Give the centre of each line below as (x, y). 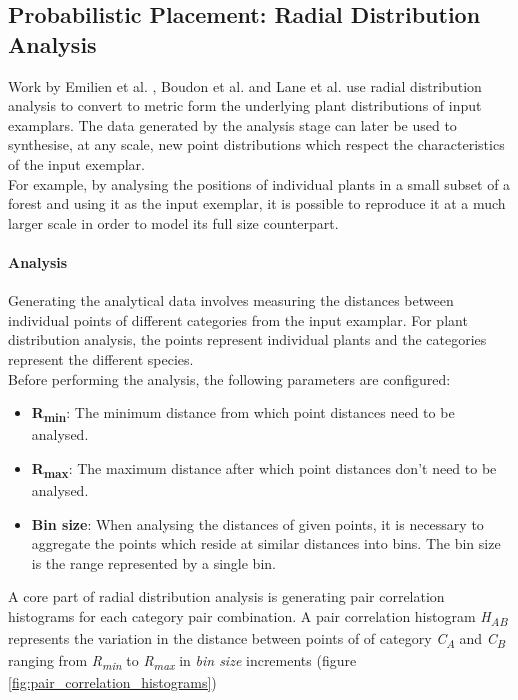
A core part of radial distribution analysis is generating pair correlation (226, 596)
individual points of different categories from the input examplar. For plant (238, 319)
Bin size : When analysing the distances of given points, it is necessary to (257, 523)
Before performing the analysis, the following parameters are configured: (229, 378)
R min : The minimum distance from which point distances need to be (243, 413)
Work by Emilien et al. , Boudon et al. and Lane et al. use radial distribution (245, 85)
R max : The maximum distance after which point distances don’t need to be (264, 469)
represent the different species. (101, 358)
